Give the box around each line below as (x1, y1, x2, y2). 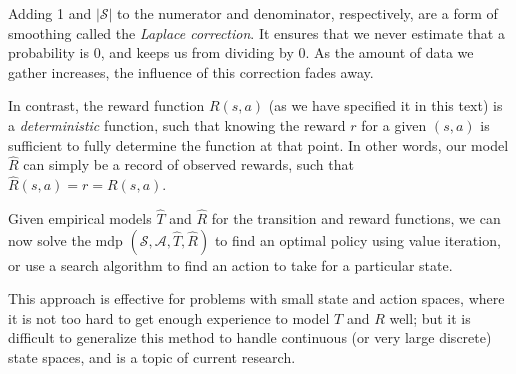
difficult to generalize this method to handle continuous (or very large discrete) (8, 327, 492, 348)
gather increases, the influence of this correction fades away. (8, 61, 374, 82)
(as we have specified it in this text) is (268, 95, 503, 116)
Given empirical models (8, 208, 152, 228)
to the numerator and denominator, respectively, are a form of (117, 3, 498, 23)
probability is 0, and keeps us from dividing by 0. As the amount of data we (8, 42, 474, 63)
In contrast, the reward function (8, 95, 205, 116)
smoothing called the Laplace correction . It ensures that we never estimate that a (8, 22, 505, 43)
